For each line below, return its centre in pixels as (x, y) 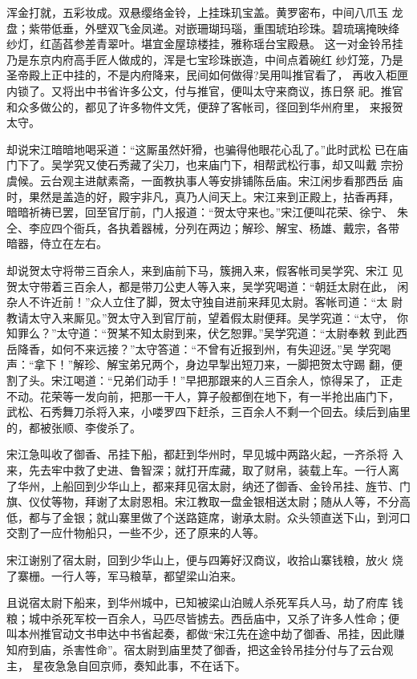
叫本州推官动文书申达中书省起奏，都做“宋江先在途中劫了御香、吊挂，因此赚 (206, 634)
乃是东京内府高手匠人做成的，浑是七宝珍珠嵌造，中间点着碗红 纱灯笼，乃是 (205, 59)
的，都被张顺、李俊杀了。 (74, 427)
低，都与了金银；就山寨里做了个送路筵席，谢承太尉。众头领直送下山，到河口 (208, 517)
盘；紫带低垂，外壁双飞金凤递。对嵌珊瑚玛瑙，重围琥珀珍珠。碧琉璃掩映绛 (203, 28)
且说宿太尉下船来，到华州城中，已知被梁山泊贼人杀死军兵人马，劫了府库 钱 (205, 602)
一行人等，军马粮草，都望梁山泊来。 (146, 575)
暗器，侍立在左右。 (57, 243)
